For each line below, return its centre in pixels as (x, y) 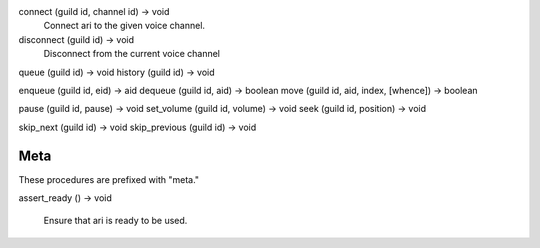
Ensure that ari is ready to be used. (115, 221)
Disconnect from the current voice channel (131, 54)
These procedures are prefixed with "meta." (109, 179)
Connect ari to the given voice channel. (124, 26)
